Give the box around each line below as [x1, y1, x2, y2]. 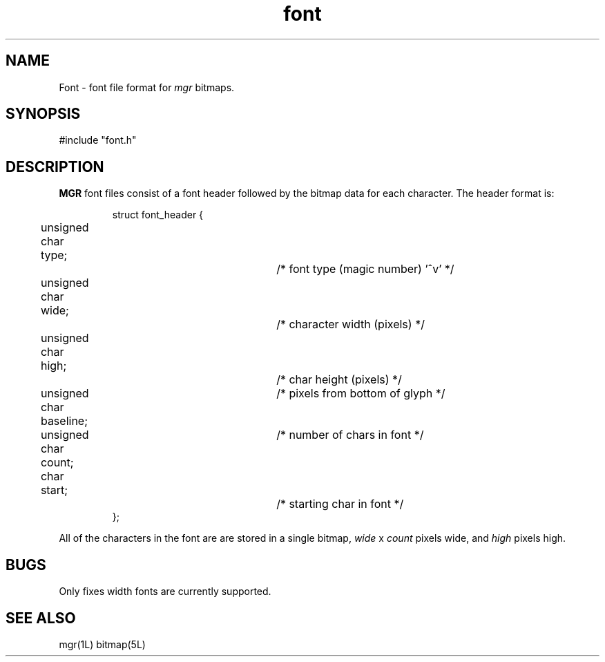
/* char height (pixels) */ [276, 372, 402, 387]
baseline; [40, 414, 88, 428]
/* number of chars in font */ [276, 428, 424, 442]
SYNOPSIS [6, 105, 81, 123]
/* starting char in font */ [276, 497, 404, 511]
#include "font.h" [59, 134, 137, 146]
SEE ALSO [6, 609, 76, 627]
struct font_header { [112, 209, 204, 221]
